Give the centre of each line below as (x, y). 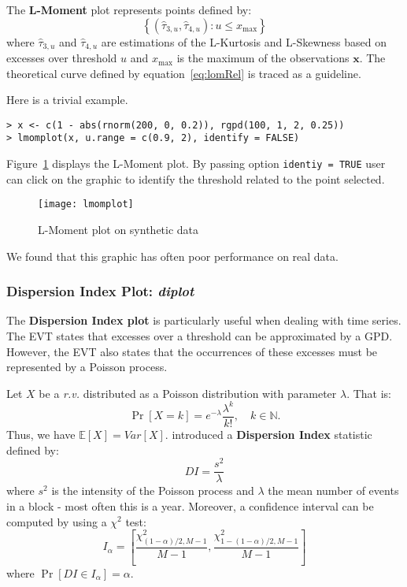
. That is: (369, 393)
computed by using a (57, 521)
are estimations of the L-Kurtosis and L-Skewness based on (244, 41)
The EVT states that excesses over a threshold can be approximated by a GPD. (200, 336)
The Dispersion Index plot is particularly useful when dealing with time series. (204, 320)
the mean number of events (333, 490)
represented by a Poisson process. (87, 367)
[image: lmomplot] (86, 204)
